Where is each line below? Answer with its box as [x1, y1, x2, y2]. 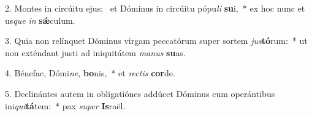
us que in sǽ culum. [5, 13, 75, 26]
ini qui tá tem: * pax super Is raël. [5, 99, 126, 112]
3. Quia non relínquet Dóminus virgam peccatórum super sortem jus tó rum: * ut [5, 34, 308, 47]
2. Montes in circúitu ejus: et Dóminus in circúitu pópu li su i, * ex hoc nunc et [5, 2, 305, 14]
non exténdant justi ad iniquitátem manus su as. [5, 46, 186, 59]
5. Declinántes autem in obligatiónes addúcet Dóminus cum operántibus [5, 87, 275, 100]
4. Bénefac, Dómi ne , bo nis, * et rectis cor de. [5, 67, 175, 79]
